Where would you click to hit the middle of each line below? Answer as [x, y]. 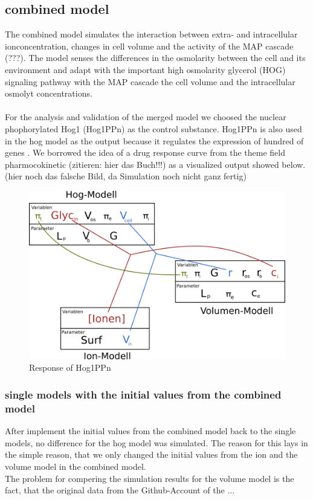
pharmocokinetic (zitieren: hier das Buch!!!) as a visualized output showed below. [155, 164]
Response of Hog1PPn [70, 367]
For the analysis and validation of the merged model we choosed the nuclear [146, 117]
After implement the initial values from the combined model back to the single [150, 431]
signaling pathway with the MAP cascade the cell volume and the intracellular [150, 81]
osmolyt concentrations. [49, 93]
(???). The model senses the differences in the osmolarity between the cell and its [155, 58]
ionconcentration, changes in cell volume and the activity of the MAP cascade [149, 46]
